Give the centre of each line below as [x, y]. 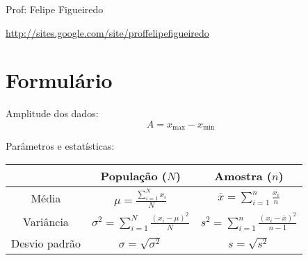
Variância [46, 222]
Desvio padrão [46, 243]
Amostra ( [243, 175]
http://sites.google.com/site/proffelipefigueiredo [107, 32]
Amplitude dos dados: [52, 113]
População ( [133, 175]
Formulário [59, 80]
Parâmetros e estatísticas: [60, 146]
